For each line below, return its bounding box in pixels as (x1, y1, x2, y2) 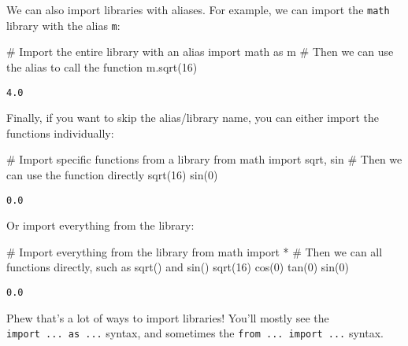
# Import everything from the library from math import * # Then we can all (6, 243, 383, 259)
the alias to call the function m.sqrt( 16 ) (6, 58, 198, 75)
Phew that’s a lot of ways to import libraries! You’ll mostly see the (6, 309, 329, 326)
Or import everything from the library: (6, 217, 195, 234)
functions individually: (6, 124, 114, 141)
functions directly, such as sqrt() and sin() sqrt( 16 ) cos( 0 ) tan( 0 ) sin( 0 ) (6, 259, 349, 275)
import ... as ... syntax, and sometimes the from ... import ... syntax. (6, 325, 384, 341)
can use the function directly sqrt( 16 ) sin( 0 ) (6, 166, 218, 182)
